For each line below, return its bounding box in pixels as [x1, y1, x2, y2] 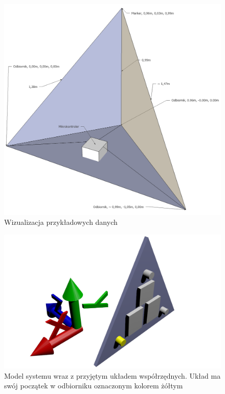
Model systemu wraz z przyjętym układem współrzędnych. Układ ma [4, 370, 221, 381]
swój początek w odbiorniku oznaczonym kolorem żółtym [4, 380, 183, 391]
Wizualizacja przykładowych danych [4, 217, 118, 227]
